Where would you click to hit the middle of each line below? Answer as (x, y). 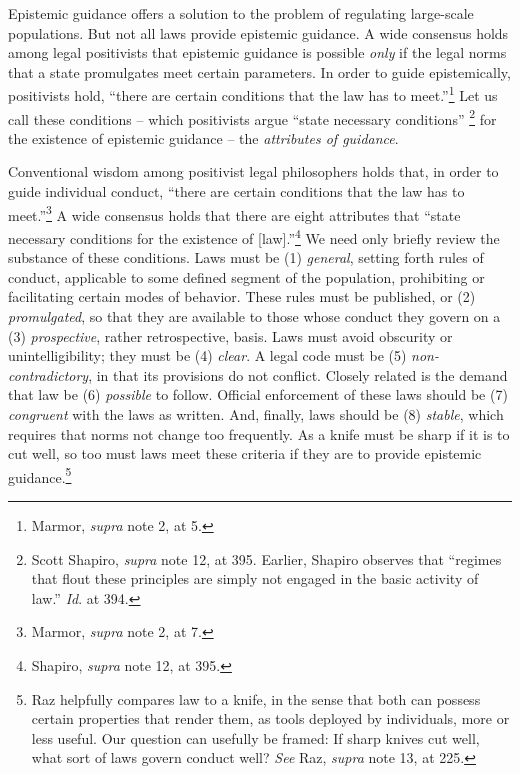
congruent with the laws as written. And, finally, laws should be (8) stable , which (256, 413)
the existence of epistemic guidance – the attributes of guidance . (203, 137)
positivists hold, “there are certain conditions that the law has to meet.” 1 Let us (253, 94)
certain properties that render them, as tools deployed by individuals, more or (270, 718)
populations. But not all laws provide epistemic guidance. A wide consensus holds (258, 32)
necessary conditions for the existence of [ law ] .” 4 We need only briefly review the (254, 236)
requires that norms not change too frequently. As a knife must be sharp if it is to (259, 433)
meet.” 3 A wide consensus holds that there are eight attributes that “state (234, 213)
